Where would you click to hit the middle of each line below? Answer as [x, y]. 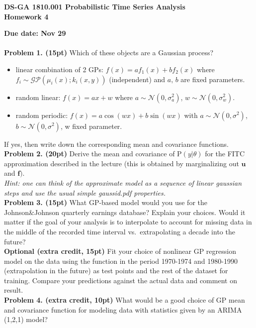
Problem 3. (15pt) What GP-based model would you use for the [106, 202]
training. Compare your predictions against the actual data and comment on [121, 280]
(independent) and [137, 79]
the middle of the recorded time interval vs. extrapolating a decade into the [120, 231]
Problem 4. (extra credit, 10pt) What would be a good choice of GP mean [125, 300]
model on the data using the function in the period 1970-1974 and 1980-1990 [121, 261]
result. [14, 290]
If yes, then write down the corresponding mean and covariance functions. [116, 144]
